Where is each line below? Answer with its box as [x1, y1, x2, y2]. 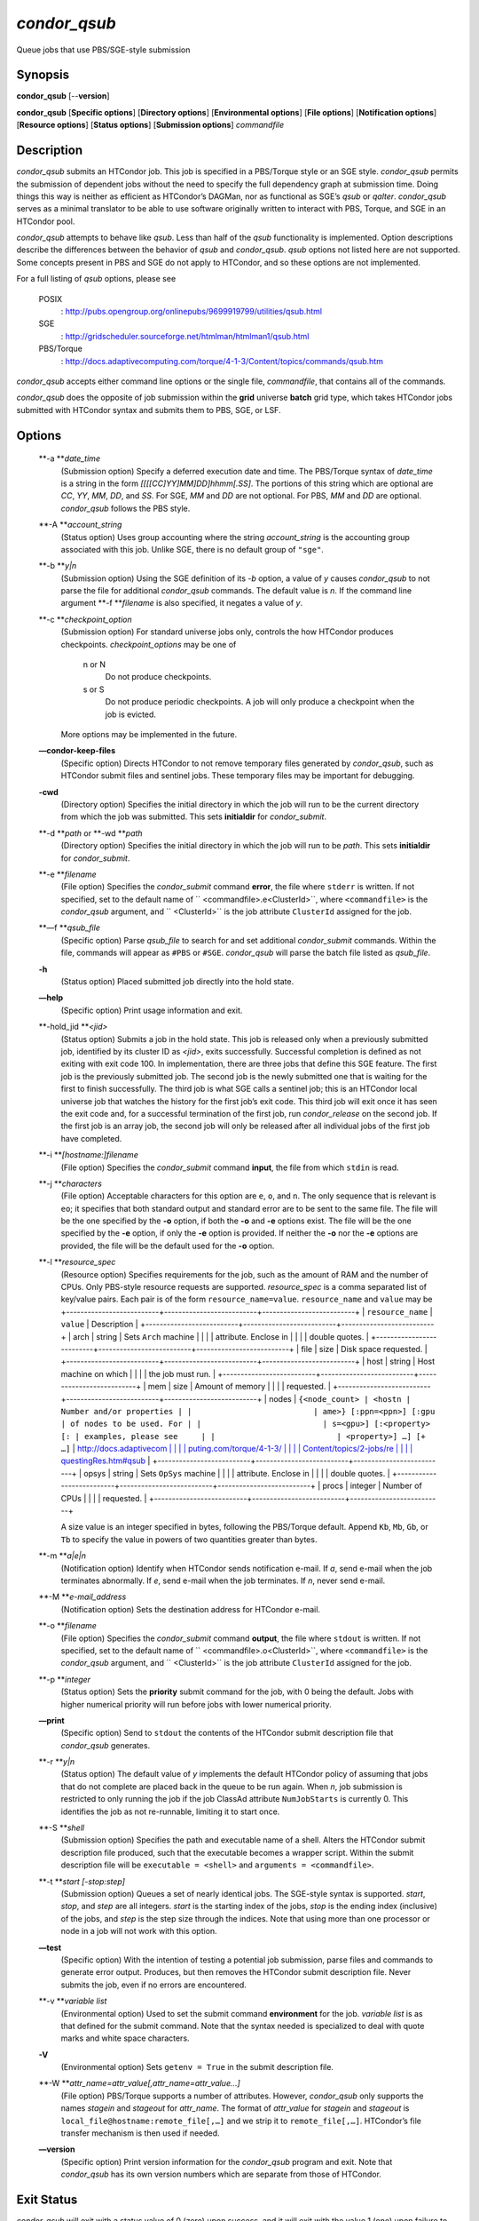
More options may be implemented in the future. [60, 729, 238, 739]
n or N [82, 659, 106, 670]
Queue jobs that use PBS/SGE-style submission [16, 44, 191, 55]
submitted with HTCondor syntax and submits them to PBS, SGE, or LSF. [16, 404, 281, 415]
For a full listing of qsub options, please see [16, 274, 177, 284]
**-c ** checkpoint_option [38, 614, 132, 625]
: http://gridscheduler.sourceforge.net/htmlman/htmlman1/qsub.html [60, 330, 310, 341]
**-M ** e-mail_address [38, 1591, 127, 1603]
